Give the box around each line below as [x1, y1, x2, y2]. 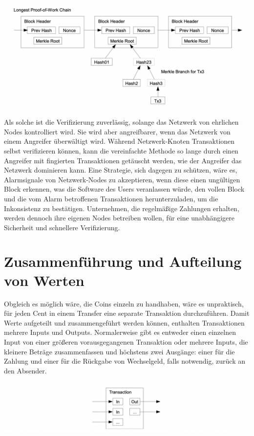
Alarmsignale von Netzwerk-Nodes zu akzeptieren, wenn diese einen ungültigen [4, 174, 240, 184]
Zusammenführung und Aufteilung [4, 251, 242, 271]
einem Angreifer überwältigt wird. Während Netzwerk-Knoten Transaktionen [4, 136, 235, 146]
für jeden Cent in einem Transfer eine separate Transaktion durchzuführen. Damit [4, 308, 250, 318]
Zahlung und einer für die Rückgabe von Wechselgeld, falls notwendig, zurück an [4, 356, 246, 366]
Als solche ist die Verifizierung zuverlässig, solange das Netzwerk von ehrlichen [4, 117, 239, 127]
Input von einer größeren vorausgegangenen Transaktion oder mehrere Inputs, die [4, 337, 248, 347]
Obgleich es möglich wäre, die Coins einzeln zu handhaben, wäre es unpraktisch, [4, 298, 244, 308]
